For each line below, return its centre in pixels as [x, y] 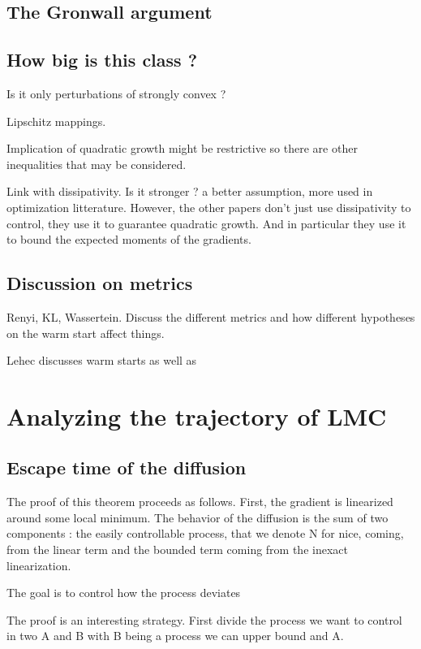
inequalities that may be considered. [97, 164]
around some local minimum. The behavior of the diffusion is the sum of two [198, 517]
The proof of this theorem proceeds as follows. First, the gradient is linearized [200, 502]
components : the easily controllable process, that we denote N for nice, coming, [205, 533]
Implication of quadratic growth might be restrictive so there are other [182, 148]
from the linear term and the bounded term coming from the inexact [177, 549]
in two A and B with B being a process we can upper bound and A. [175, 636]
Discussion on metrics [100, 283]
